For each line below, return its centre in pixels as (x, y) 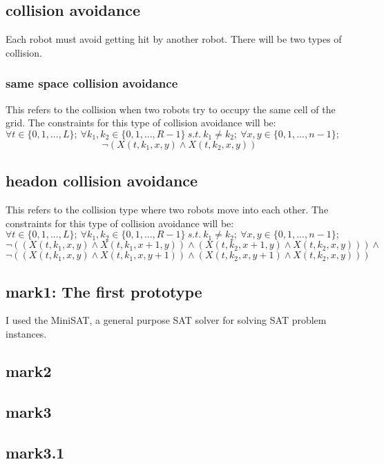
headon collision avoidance (102, 181)
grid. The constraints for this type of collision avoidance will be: (141, 123)
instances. (26, 333)
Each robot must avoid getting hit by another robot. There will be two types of (174, 39)
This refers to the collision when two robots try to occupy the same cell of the (171, 109)
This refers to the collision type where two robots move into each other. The (167, 209)
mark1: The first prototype (104, 291)
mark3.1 (35, 452)
